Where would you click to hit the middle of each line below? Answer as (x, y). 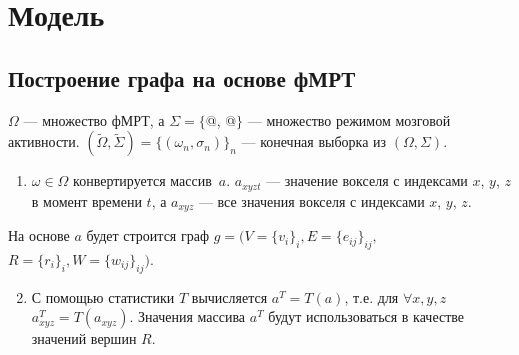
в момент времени (86, 200)
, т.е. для (371, 296)
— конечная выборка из (314, 141)
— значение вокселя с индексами (367, 180)
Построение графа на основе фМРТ (182, 77)
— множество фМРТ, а (94, 119)
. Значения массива (187, 316)
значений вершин (84, 338)
